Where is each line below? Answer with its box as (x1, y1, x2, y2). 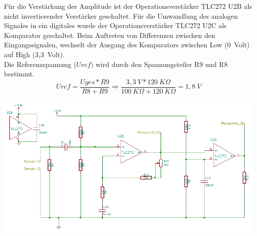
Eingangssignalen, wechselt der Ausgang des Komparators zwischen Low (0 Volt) (4, 39, 250, 50)
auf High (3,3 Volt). (4, 49, 65, 59)
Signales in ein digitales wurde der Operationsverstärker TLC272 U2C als (4, 20, 227, 31)
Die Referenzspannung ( (4, 59, 77, 69)
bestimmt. (4, 68, 35, 79)
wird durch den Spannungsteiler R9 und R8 (95, 59, 228, 69)
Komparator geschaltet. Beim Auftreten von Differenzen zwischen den (4, 30, 215, 40)
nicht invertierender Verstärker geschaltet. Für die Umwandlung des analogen (4, 10, 238, 21)
